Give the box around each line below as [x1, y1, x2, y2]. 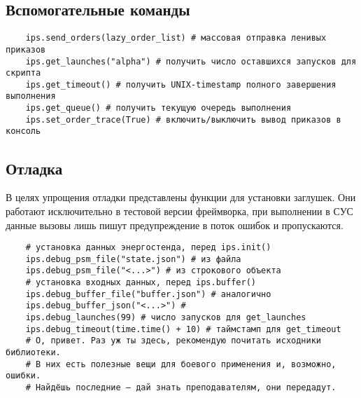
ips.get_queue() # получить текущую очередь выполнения [25, 103, 292, 114]
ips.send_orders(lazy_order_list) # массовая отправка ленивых [25, 33, 327, 43]
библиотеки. [6, 348, 61, 357]
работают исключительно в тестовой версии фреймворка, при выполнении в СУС [6, 203, 353, 218]
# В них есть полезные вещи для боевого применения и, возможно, [25, 359, 337, 369]
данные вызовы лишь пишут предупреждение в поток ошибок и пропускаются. [6, 217, 344, 232]
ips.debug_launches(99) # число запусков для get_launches [25, 313, 306, 323]
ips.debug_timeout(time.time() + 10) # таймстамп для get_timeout [25, 324, 341, 334]
